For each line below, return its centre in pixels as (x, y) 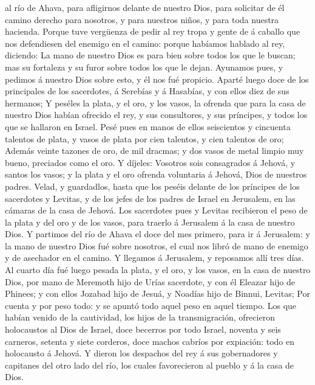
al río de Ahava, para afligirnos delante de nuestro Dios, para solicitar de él (145, 7)
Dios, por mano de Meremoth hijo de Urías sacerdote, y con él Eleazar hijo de (150, 281)
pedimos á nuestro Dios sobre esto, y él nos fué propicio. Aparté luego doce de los (157, 79)
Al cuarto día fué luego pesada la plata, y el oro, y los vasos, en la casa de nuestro (158, 270)
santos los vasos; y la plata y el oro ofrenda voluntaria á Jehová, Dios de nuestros (156, 174)
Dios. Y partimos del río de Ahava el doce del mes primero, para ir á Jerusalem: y (157, 234)
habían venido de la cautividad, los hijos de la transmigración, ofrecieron (140, 317)
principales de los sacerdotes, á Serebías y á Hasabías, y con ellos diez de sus (147, 91)
